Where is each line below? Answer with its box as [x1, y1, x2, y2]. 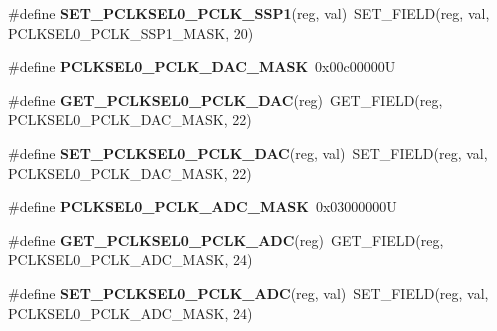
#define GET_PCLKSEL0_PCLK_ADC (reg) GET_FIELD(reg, [8, 229, 444, 250]
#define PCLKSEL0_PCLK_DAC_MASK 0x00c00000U [8, 56, 396, 77]
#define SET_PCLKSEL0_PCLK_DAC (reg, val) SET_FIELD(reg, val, [8, 142, 488, 163]
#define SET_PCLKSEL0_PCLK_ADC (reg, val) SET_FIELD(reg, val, [8, 282, 489, 303]
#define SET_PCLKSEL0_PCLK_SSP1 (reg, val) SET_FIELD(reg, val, [8, 3, 490, 23]
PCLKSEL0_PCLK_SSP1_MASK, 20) [8, 22, 254, 43]
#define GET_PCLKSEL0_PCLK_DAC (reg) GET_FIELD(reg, [8, 89, 443, 110]
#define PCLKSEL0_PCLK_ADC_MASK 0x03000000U [8, 196, 397, 217]
